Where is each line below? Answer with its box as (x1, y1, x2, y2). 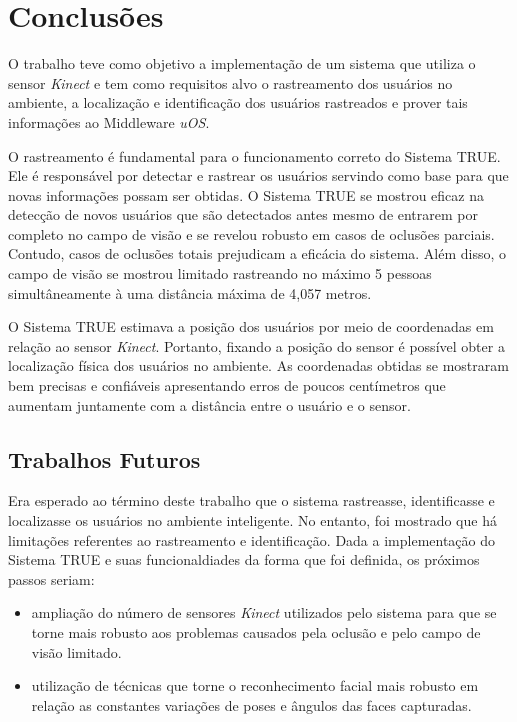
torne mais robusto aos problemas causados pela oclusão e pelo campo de (31, 621, 481, 642)
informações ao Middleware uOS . (8, 111, 210, 132)
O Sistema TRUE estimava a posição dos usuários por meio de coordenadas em (8, 316, 494, 337)
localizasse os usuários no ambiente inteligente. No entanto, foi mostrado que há (8, 510, 497, 531)
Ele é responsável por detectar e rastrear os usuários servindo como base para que (8, 165, 509, 186)
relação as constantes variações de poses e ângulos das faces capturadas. (31, 694, 472, 715)
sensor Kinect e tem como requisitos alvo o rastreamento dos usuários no (8, 72, 453, 93)
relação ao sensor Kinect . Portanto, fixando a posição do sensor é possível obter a (8, 335, 505, 356)
